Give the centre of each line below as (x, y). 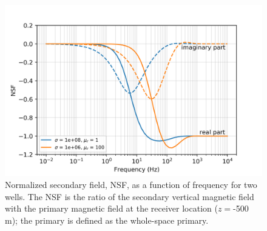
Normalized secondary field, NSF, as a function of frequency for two (131, 184)
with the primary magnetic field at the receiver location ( (111, 208)
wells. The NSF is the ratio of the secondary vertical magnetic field (130, 196)
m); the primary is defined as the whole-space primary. (107, 220)
